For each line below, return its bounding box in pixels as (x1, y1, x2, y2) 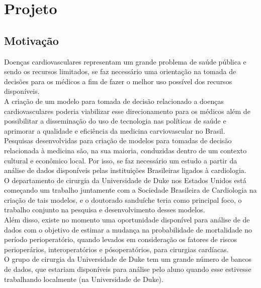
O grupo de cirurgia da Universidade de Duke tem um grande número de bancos (4, 254, 252, 264)
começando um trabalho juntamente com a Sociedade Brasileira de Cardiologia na (4, 185, 257, 195)
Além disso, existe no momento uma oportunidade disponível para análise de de (4, 214, 250, 225)
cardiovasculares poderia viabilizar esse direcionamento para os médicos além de (4, 105, 250, 116)
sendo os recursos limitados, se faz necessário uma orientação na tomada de (4, 66, 236, 77)
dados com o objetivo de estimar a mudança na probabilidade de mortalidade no (4, 224, 252, 235)
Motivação (4, 32, 59, 48)
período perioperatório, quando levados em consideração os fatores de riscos (4, 234, 237, 245)
